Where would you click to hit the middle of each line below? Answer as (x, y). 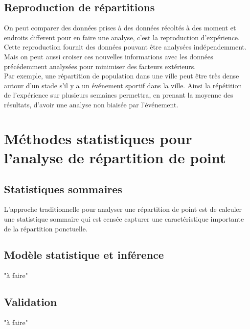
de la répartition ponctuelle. (46, 228)
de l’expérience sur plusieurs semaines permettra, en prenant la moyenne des (119, 95)
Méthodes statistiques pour (98, 138)
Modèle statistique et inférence (84, 255)
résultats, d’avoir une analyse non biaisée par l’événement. (91, 104)
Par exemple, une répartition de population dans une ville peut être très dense (122, 76)
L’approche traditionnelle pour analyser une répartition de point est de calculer (123, 209)
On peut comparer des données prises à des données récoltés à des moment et (120, 28)
